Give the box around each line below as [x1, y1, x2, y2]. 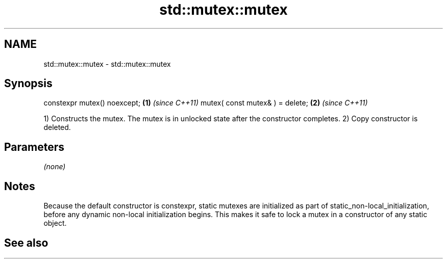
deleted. [43, 123, 71, 132]
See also [4, 236, 48, 249]
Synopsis [4, 77, 53, 90]
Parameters [4, 140, 64, 153]
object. [43, 219, 67, 228]
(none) [43, 162, 66, 171]
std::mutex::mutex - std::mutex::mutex [43, 59, 171, 68]
